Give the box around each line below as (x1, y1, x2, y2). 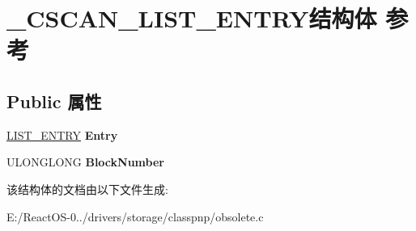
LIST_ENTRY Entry (6, 126, 118, 143)
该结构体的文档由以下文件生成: (6, 180, 168, 197)
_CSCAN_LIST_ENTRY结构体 (6, 2, 377, 35)
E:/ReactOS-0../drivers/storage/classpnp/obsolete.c (6, 208, 264, 225)
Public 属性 (6, 88, 102, 113)
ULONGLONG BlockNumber (6, 153, 164, 170)
